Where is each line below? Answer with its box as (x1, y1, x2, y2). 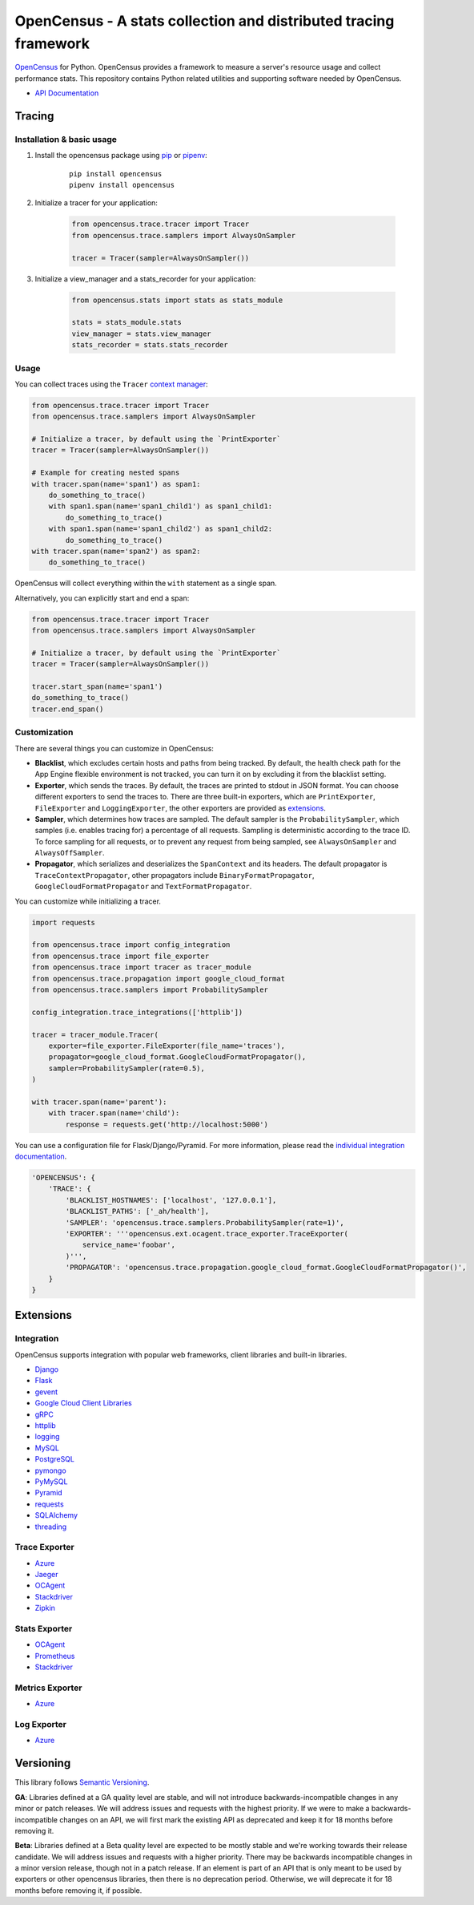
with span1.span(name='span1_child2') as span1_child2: (48, 524, 273, 533)
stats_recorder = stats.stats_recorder (71, 341, 228, 350)
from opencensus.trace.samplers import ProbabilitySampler (31, 985, 268, 994)
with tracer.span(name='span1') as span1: (31, 479, 201, 488)
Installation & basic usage (14, 133, 118, 144)
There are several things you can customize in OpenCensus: (14, 743, 214, 753)
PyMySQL (34, 1476, 68, 1486)
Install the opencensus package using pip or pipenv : (34, 151, 207, 160)
